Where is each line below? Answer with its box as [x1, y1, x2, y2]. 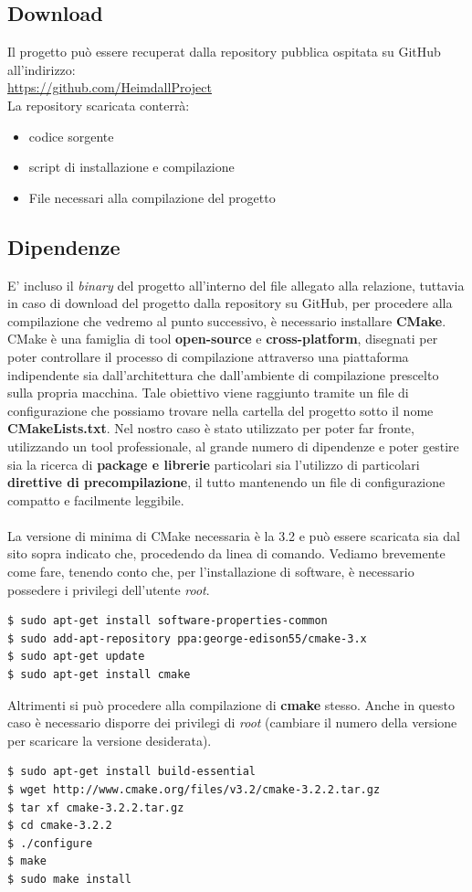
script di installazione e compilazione [28, 157, 235, 176]
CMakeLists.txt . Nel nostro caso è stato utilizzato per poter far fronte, [7, 419, 414, 438]
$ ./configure [7, 836, 93, 850]
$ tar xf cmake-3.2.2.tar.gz [7, 801, 184, 814]
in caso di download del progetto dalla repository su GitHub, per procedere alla [7, 293, 453, 313]
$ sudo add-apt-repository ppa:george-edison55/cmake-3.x [7, 632, 367, 645]
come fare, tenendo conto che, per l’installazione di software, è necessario [7, 562, 414, 581]
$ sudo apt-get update [7, 650, 145, 664]
